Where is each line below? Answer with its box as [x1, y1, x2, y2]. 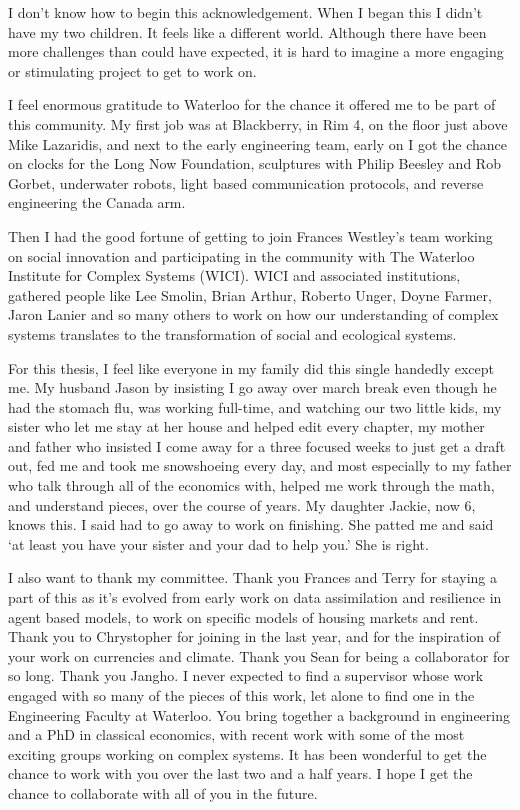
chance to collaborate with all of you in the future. [8, 782, 318, 803]
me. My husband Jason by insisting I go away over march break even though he [8, 377, 497, 398]
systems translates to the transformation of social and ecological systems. [8, 323, 457, 344]
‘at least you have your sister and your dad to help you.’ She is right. [8, 533, 429, 554]
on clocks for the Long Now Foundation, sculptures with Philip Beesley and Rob [8, 153, 501, 174]
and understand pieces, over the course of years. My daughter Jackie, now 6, [8, 494, 476, 515]
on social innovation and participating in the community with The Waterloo [8, 245, 475, 266]
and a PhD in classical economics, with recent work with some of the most [8, 724, 465, 745]
